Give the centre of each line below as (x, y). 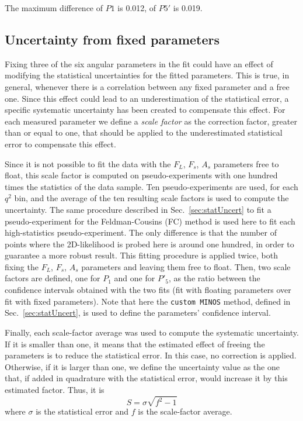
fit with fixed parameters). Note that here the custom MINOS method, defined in (148, 301)
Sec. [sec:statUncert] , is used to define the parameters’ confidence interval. (138, 313)
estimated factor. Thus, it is (55, 389)
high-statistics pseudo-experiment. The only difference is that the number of (141, 232)
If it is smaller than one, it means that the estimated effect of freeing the (135, 344)
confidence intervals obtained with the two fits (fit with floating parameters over (148, 290)
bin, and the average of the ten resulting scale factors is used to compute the (151, 198)
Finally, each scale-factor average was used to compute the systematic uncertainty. (152, 332)
